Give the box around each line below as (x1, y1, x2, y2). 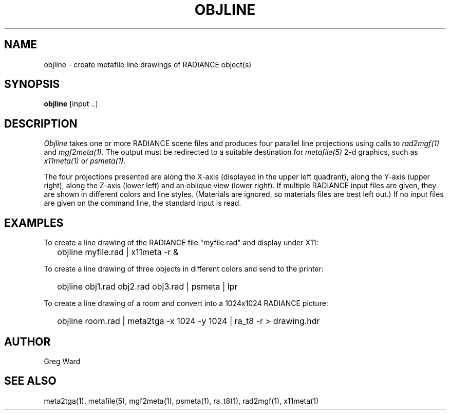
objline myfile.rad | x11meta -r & (57, 247, 179, 258)
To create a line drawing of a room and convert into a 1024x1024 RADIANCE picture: (44, 299, 328, 308)
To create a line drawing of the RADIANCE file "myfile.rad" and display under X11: (44, 238, 318, 247)
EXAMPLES (4, 216, 64, 229)
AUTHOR (4, 335, 51, 348)
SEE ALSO (4, 374, 57, 388)
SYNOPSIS (4, 78, 60, 91)
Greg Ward (44, 356, 81, 366)
